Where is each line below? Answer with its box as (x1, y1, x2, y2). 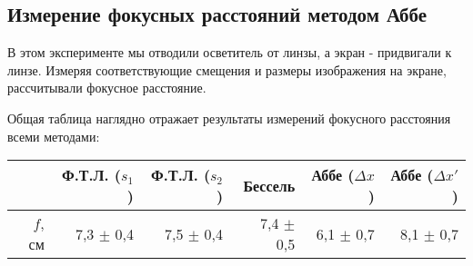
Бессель (243, 174, 296, 196)
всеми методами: (7, 126, 100, 145)
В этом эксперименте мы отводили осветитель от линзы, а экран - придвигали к (7, 43, 452, 62)
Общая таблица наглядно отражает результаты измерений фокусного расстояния (7, 108, 451, 127)
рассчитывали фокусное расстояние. (7, 78, 206, 97)
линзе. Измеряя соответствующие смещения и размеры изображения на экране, (7, 60, 447, 79)
